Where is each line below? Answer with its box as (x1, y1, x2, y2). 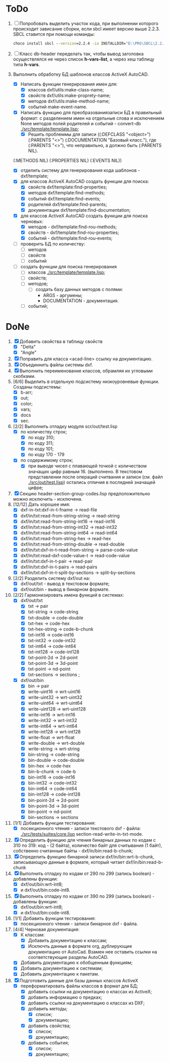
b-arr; (20, 389, 33, 395)
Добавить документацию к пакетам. (20, 971, 100, 977)
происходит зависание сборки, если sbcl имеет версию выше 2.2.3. (13, 26, 160, 32)
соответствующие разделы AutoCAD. (28, 954, 109, 960)
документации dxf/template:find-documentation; (28, 207, 131, 213)
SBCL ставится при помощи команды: (13, 31, 95, 37)
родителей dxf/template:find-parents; (28, 201, 107, 207)
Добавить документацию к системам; (20, 966, 103, 972)
